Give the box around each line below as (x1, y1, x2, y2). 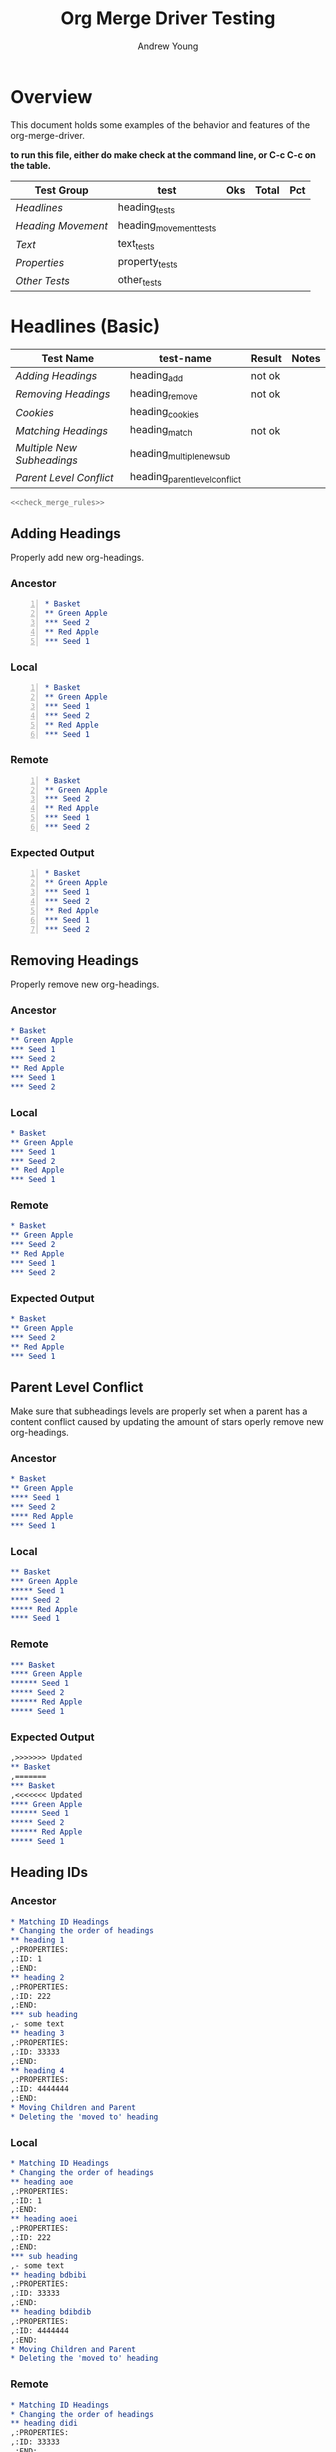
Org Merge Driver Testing (60, 7, 276, 30)
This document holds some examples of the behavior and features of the (10, 118, 311, 131)
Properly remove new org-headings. (10, 978, 160, 991)
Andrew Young (137, 40, 199, 52)
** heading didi (10, 2418, 78, 2429)
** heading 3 (10, 2028, 65, 2039)
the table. (10, 159, 52, 171)
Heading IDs (10, 1864, 88, 1881)
